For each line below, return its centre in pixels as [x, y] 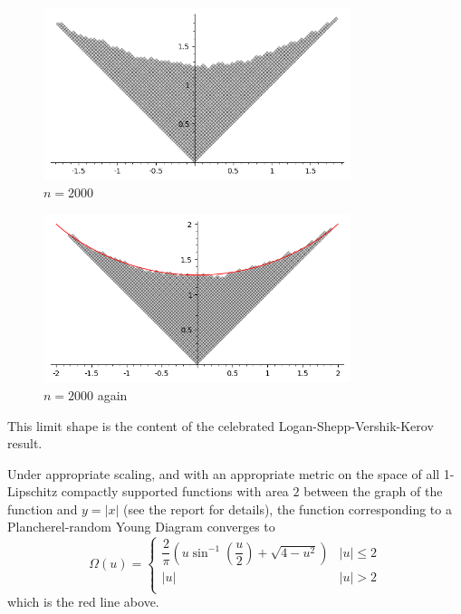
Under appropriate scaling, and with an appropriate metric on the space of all [224, 473]
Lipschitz [33, 491]
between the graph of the [373, 491]
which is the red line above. [83, 602]
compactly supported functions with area [175, 491]
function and [43, 508]
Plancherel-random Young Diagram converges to [141, 527]
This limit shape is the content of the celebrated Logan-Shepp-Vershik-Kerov [221, 425]
